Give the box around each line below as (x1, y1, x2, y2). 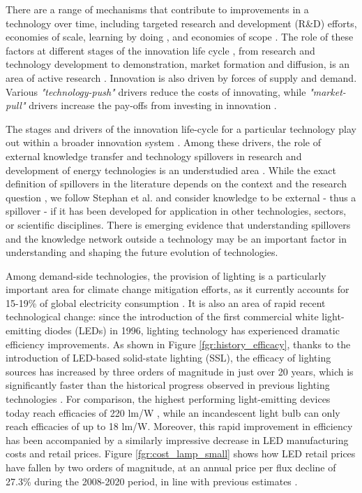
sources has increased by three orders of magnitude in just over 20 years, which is (6, 364, 354, 378)
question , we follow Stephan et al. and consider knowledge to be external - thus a (6, 190, 356, 204)
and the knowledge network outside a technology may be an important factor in (6, 231, 347, 245)
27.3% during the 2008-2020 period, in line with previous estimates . (6, 473, 298, 488)
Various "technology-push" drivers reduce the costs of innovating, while (6, 84, 306, 99)
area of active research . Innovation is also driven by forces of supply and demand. (6, 70, 357, 85)
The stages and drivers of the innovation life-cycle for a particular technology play (6, 121, 356, 136)
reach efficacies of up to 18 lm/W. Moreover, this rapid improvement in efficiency (6, 419, 353, 434)
